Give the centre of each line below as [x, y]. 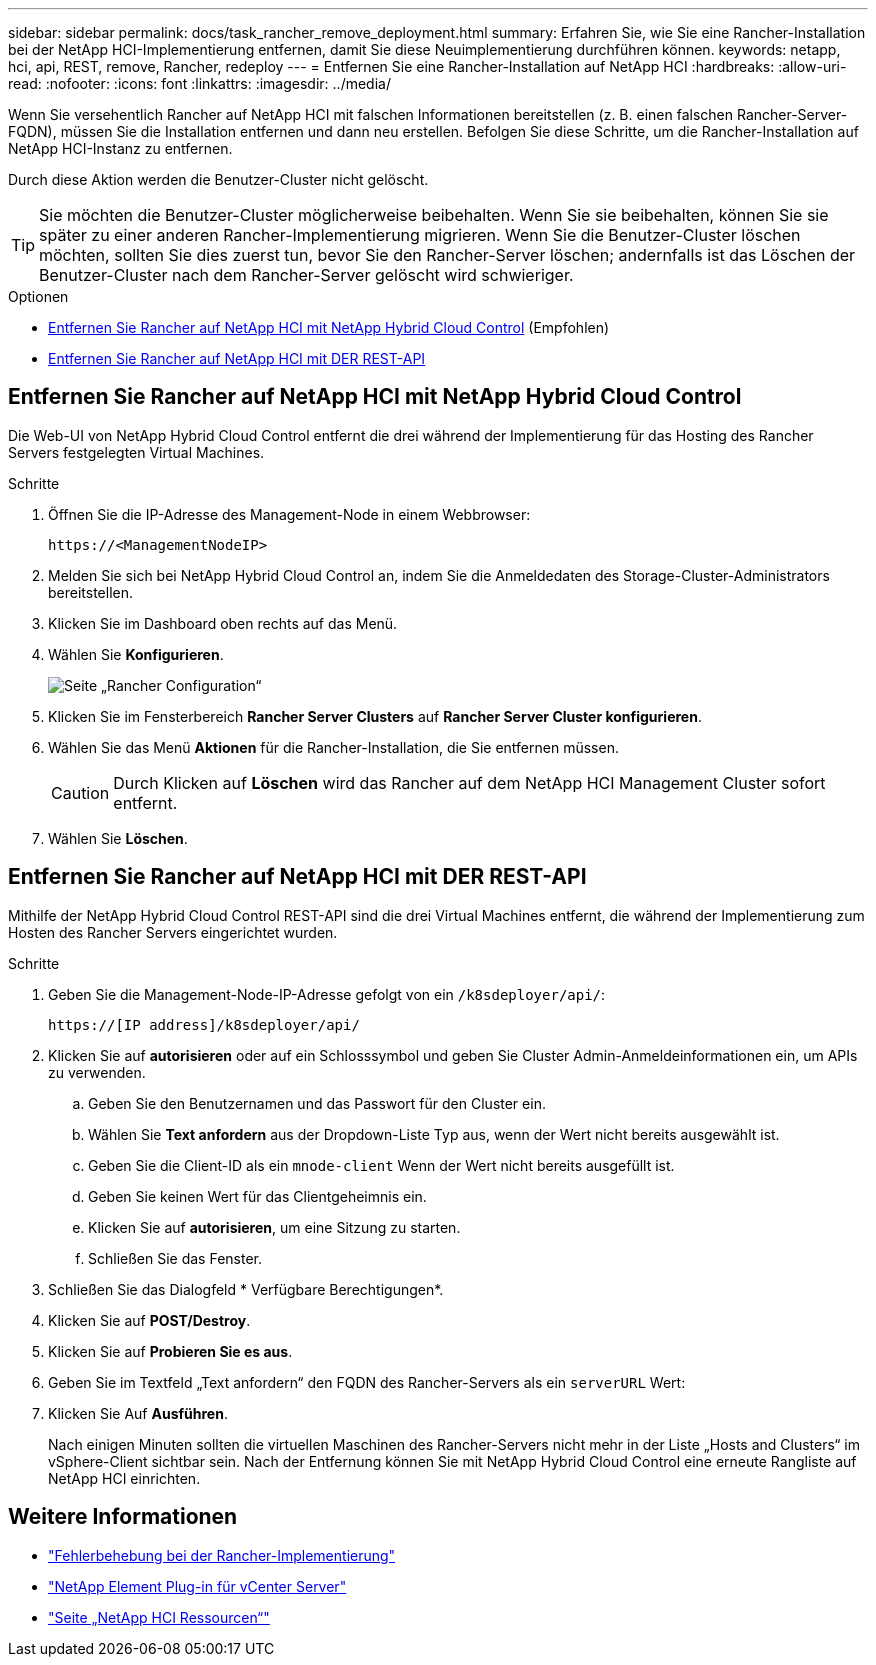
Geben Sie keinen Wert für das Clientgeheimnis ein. [257, 1196]
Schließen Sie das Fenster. [175, 1258]
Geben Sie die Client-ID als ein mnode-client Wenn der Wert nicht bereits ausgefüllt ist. [381, 1165]
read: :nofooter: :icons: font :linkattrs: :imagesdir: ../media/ [199, 83]
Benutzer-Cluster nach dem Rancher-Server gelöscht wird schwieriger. [306, 275]
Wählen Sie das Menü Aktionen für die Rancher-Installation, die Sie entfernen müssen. [333, 747]
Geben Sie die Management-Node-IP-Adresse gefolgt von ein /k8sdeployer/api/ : [327, 994]
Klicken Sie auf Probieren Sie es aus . [170, 1351]
